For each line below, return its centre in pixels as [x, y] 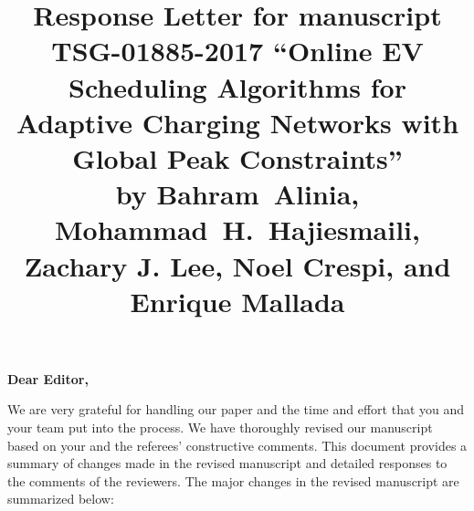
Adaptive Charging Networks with [237, 122]
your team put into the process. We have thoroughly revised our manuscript [220, 428]
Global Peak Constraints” [237, 157]
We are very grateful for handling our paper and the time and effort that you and [236, 409]
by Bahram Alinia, [237, 194]
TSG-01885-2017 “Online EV [237, 51]
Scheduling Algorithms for [237, 86]
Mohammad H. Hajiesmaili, [237, 229]
